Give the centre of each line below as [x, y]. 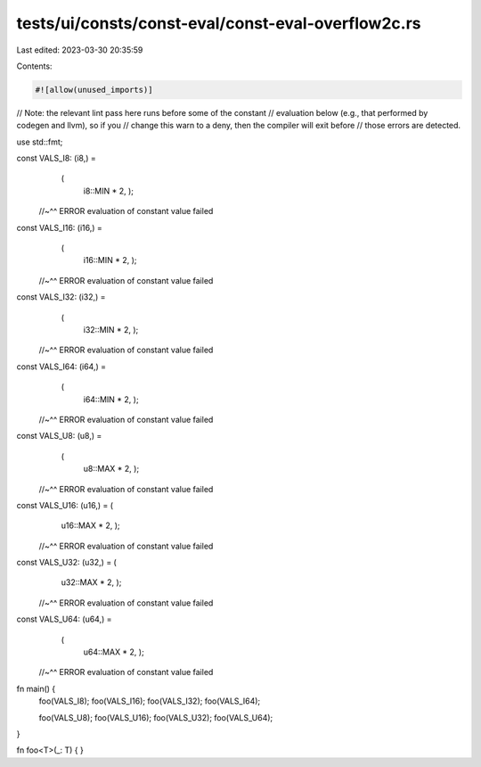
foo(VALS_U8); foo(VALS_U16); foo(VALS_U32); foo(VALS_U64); [156, 717]
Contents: [34, 66]
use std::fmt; [40, 142]
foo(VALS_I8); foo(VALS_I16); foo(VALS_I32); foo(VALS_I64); [150, 701]
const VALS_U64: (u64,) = [64, 619]
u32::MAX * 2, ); [91, 582]
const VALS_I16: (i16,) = [59, 227]
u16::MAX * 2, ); [90, 525]
